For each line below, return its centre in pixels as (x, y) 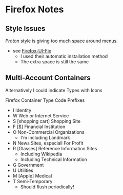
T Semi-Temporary (33, 181)
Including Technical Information (54, 159)
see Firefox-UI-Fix (32, 51)
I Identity (22, 110)
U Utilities (23, 170)
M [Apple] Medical (32, 175)
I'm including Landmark (45, 137)
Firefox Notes (35, 10)
